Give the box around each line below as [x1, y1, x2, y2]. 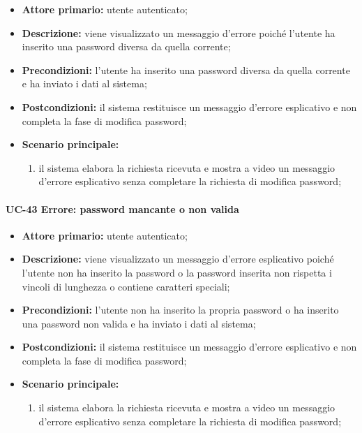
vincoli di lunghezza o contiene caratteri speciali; [22, 279, 230, 293]
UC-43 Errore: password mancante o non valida [6, 201, 239, 216]
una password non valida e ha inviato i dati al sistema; [22, 316, 256, 330]
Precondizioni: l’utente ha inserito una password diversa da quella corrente [22, 62, 350, 77]
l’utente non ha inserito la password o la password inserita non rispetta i [22, 265, 332, 279]
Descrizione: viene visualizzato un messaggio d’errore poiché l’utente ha [22, 25, 335, 40]
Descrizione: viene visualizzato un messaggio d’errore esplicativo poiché [22, 251, 334, 266]
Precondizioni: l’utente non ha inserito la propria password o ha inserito [22, 302, 339, 317]
